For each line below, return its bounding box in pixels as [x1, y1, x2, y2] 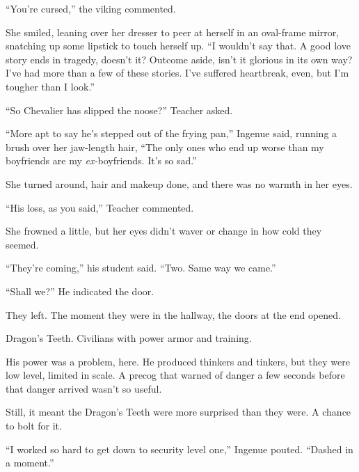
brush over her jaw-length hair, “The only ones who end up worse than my [6, 139, 324, 154]
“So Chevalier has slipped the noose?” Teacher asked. [6, 102, 233, 117]
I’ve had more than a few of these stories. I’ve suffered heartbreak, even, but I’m [6, 65, 349, 80]
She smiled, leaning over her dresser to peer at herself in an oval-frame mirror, [6, 24, 340, 39]
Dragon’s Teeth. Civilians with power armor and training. [6, 331, 252, 345]
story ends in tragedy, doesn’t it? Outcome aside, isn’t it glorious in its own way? [6, 52, 353, 66]
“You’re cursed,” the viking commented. [6, 1, 176, 15]
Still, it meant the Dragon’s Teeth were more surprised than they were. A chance [6, 404, 351, 419]
